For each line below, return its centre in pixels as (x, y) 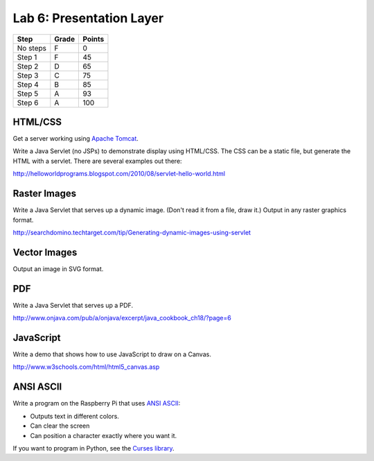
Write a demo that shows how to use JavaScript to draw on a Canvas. (112, 354)
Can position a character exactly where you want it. (104, 435)
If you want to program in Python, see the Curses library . (93, 448)
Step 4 (28, 85)
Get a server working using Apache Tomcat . (75, 139)
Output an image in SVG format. (58, 269)
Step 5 (28, 94)
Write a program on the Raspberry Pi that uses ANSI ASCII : (97, 403)
